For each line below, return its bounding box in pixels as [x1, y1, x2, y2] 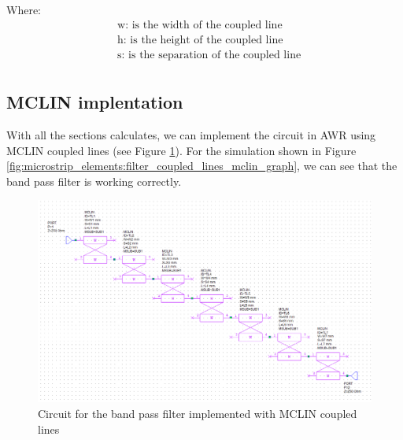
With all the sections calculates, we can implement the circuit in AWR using [6, 126, 376, 142]
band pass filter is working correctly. [6, 172, 182, 189]
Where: [6, 2, 41, 17]
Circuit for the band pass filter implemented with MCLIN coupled [38, 405, 357, 422]
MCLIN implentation [6, 90, 183, 114]
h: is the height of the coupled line [117, 34, 283, 46]
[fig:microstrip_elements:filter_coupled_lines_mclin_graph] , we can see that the [6, 157, 397, 174]
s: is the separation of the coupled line [117, 49, 301, 61]
